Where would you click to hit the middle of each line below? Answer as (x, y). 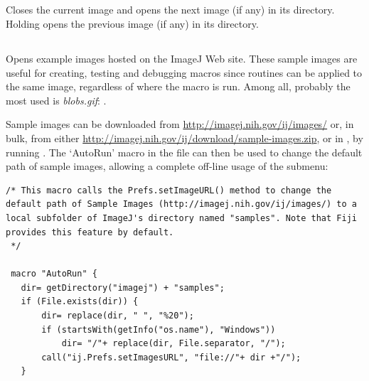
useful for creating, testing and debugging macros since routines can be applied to (184, 72)
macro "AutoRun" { (54, 274)
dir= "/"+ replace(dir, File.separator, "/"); (173, 344)
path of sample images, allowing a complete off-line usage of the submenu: (167, 166)
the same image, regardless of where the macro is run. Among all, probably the (178, 86)
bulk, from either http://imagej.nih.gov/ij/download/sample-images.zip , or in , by (184, 138)
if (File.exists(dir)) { (80, 302)
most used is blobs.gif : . (56, 100)
